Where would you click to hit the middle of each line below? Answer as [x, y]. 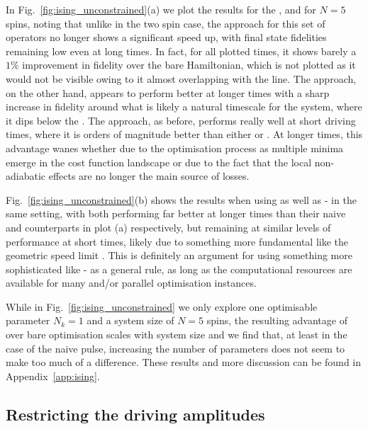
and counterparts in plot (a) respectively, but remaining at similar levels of [168, 227]
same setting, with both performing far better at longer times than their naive [176, 213]
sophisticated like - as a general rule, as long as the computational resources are [179, 269]
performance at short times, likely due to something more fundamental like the [177, 241]
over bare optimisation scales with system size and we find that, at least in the [177, 334]
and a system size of [130, 320]
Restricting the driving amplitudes [135, 414]
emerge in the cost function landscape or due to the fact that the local [159, 162]
